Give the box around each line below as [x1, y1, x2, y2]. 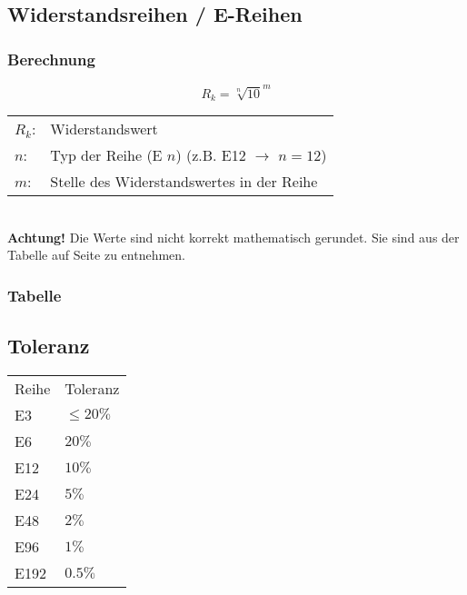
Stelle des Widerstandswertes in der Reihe [50, 171, 318, 193]
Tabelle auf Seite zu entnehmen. [7, 245, 185, 264]
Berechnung [7, 47, 95, 70]
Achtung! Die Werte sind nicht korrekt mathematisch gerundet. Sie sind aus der [7, 227, 460, 246]
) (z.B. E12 [175, 144, 246, 166]
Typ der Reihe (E [50, 144, 163, 166]
